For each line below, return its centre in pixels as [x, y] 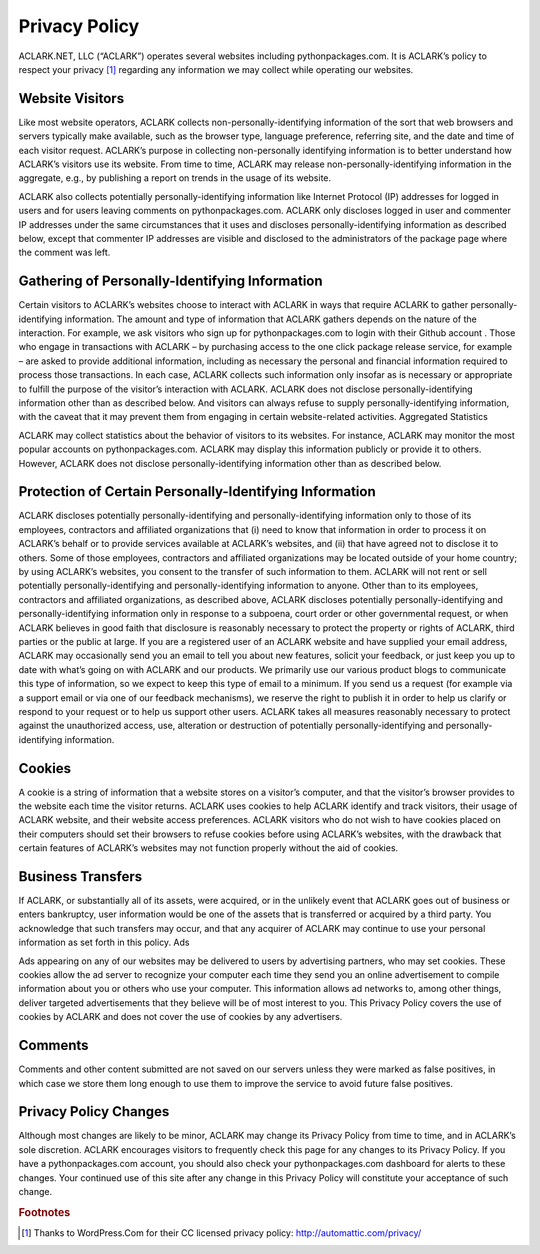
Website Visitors [71, 98]
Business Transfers [80, 876]
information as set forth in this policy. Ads [104, 942]
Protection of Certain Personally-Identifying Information [197, 491]
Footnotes [44, 1212]
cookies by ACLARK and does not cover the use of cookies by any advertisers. [180, 1017]
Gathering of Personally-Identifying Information [171, 281]
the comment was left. [64, 252]
